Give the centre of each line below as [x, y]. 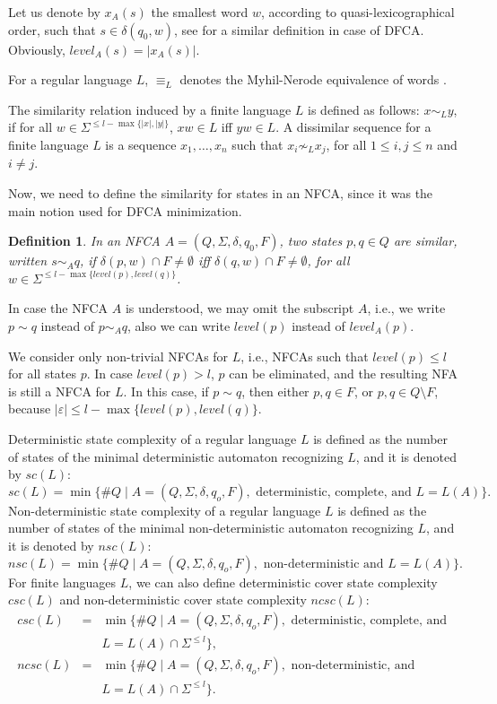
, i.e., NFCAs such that [305, 356]
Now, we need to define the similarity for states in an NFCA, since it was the [221, 193]
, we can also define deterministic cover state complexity [283, 582]
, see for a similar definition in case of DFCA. [299, 29]
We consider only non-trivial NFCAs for [118, 356]
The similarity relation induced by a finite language [150, 109]
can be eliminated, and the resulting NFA [343, 374]
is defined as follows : [364, 109]
